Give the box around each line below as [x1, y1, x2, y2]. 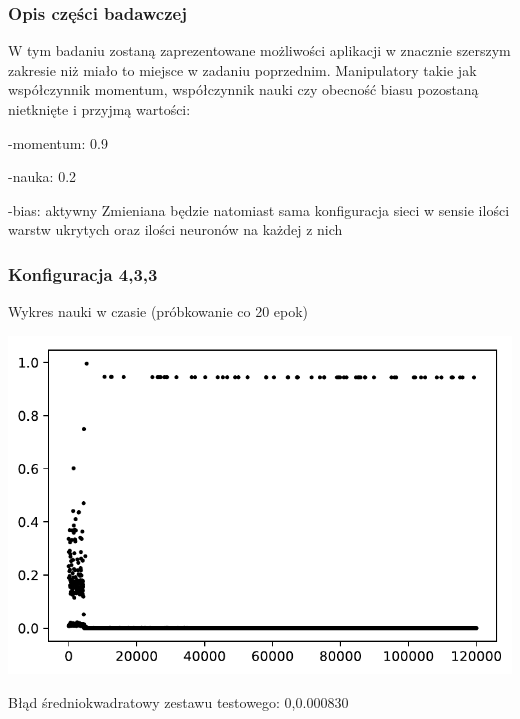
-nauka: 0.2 [8, 166, 77, 187]
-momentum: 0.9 [8, 132, 108, 153]
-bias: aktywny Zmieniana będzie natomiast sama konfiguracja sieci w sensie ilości [8, 199, 510, 220]
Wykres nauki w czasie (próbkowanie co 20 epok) [8, 301, 309, 322]
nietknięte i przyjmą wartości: [8, 99, 191, 119]
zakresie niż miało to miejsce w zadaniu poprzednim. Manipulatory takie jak [8, 59, 477, 80]
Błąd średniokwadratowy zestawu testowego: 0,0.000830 [8, 691, 349, 712]
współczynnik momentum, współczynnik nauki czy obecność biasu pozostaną [8, 79, 479, 100]
